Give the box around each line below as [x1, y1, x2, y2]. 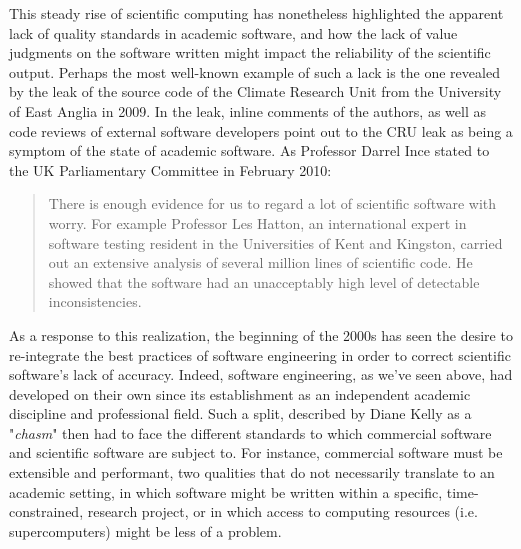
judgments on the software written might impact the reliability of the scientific [9, 42, 491, 63]
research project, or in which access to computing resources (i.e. [87, 501, 478, 522]
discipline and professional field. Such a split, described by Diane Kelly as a [9, 403, 472, 424]
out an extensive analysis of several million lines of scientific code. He [48, 252, 473, 273]
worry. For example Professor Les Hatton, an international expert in [48, 212, 467, 233]
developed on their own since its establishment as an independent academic [9, 383, 471, 404]
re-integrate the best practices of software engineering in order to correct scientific [9, 344, 511, 365]
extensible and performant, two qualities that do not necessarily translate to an [9, 462, 495, 483]
